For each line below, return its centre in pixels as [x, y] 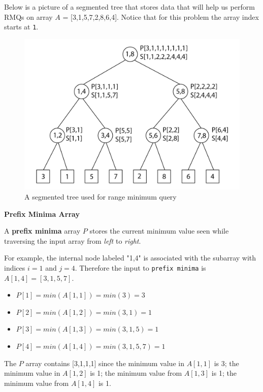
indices [15, 267]
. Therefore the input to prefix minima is [140, 267]
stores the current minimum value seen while [159, 231]
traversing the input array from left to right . [73, 240]
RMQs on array [28, 17]
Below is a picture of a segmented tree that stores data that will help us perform [129, 7]
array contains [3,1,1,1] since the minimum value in [105, 363]
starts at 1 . [21, 27]
